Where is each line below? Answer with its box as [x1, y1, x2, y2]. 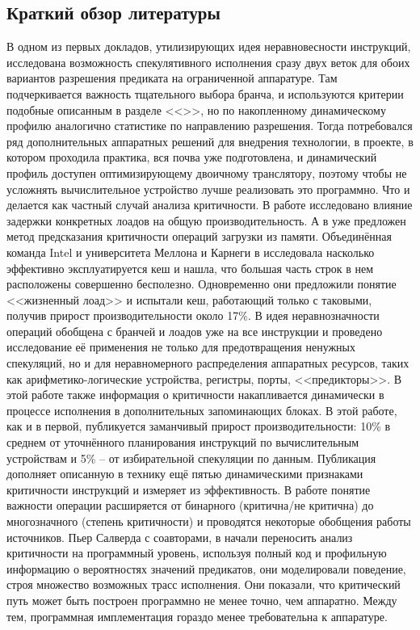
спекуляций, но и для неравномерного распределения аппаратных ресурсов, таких [6, 355, 409, 372]
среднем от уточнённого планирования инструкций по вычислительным [6, 434, 359, 451]
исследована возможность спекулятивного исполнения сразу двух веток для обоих [6, 53, 410, 70]
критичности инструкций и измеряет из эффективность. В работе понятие [6, 481, 371, 498]
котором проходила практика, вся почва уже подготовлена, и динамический [6, 149, 377, 166]
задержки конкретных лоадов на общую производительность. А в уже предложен [6, 212, 406, 229]
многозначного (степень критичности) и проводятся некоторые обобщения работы [6, 513, 411, 530]
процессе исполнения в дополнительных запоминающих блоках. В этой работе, [6, 401, 397, 418]
